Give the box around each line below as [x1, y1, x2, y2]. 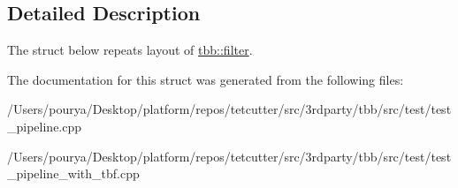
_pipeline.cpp [7, 117, 82, 135]
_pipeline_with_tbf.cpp [7, 164, 140, 183]
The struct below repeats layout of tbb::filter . [7, 41, 253, 59]
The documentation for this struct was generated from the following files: [7, 70, 404, 88]
